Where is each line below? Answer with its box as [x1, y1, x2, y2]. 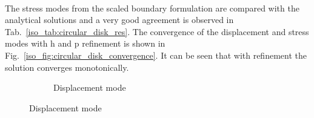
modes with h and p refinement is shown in [5, 37, 165, 50]
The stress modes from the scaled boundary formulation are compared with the [5, 1, 299, 14]
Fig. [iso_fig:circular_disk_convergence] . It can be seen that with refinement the [5, 48, 307, 61]
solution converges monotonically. [5, 61, 129, 73]
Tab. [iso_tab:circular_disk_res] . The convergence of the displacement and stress [5, 25, 309, 38]
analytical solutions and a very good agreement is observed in [5, 13, 234, 26]
